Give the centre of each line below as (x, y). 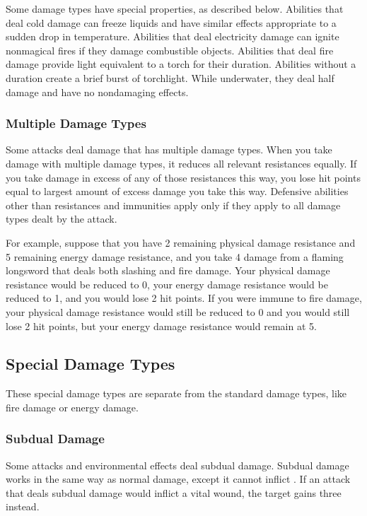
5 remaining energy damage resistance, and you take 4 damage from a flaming (175, 256)
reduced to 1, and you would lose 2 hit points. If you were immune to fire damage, (184, 298)
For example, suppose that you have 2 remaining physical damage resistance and (181, 242)
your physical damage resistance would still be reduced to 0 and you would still (178, 311)
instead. (23, 506)
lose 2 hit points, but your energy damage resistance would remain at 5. (161, 326)
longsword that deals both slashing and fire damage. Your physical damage (168, 270)
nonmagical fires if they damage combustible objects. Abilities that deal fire (170, 50)
